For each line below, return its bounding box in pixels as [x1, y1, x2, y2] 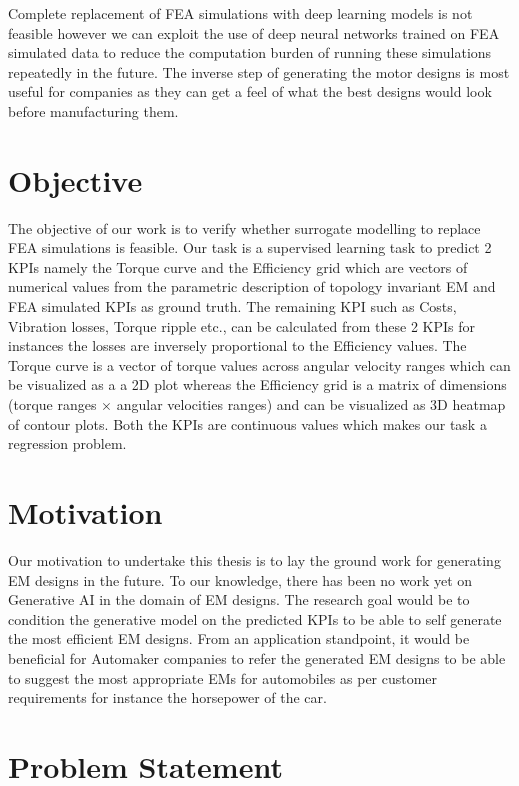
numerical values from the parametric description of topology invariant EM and [8, 276, 496, 297]
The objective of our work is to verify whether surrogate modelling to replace [8, 217, 481, 238]
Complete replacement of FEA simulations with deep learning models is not [8, 3, 473, 23]
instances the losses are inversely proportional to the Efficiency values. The [8, 335, 467, 356]
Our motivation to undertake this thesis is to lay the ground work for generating [8, 549, 501, 570]
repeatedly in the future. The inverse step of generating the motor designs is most [8, 61, 510, 82]
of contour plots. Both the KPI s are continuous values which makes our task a [8, 413, 487, 434]
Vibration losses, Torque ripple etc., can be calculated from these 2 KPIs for [8, 315, 476, 336]
